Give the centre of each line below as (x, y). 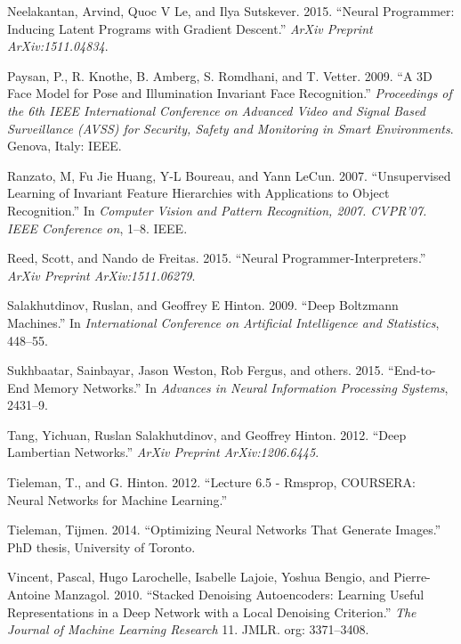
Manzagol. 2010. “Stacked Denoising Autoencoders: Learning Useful (239, 595)
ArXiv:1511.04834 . (58, 46)
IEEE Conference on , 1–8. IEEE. (97, 228)
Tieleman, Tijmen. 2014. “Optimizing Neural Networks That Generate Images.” (224, 530)
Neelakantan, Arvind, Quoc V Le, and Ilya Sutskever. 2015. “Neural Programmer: (231, 11)
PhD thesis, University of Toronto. (101, 546)
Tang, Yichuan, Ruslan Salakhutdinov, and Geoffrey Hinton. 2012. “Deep (207, 434)
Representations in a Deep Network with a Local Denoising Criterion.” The (212, 611)
